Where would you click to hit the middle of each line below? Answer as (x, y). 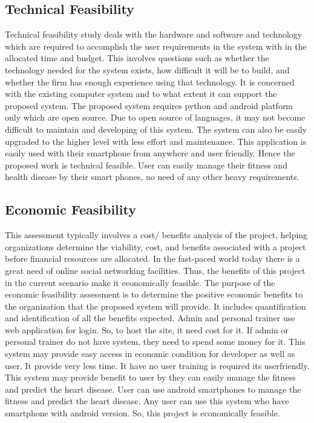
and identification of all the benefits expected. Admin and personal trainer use (150, 318)
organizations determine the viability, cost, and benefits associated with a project (155, 246)
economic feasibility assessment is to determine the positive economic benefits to (154, 294)
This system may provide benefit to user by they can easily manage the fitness (150, 377)
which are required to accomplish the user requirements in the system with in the (156, 46)
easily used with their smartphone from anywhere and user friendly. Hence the (150, 153)
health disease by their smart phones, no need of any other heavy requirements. (152, 177)
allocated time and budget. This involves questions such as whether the (137, 58)
